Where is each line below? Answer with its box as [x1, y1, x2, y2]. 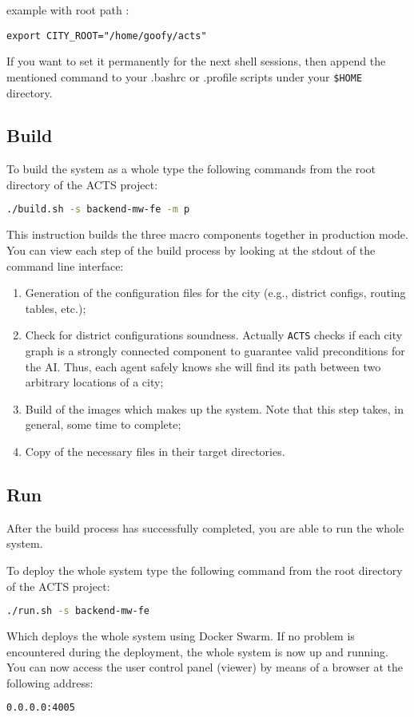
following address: [6, 674, 94, 691]
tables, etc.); [25, 299, 86, 316]
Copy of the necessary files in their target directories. [25, 442, 285, 459]
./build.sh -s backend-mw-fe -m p [6, 204, 190, 216]
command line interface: [6, 257, 124, 274]
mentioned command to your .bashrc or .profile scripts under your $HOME [6, 68, 363, 85]
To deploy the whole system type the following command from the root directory [6, 561, 403, 578]
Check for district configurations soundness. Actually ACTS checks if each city [25, 327, 403, 343]
